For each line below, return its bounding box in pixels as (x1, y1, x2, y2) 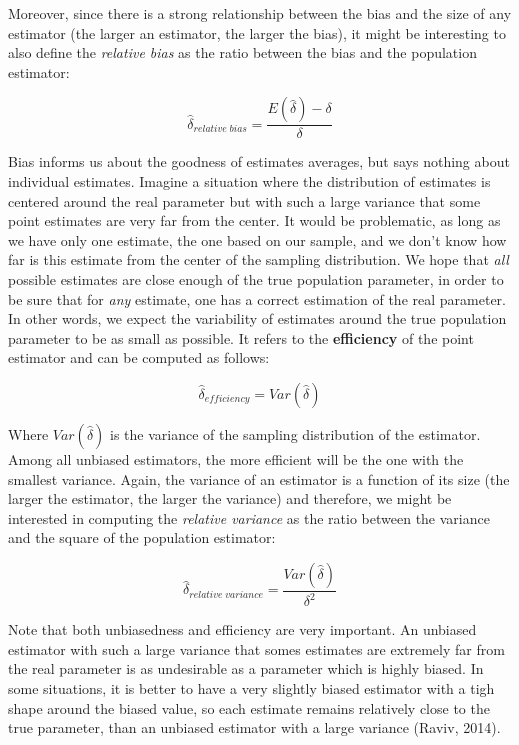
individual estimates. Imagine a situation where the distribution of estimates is (8, 171, 491, 191)
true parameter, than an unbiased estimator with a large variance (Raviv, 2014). (8, 717, 501, 738)
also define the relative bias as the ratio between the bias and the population (8, 42, 477, 63)
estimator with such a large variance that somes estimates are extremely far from (8, 638, 505, 659)
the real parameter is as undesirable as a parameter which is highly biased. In (8, 658, 484, 679)
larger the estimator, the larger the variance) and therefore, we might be (8, 488, 452, 509)
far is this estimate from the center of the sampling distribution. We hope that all (8, 249, 509, 270)
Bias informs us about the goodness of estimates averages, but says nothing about (8, 151, 510, 172)
